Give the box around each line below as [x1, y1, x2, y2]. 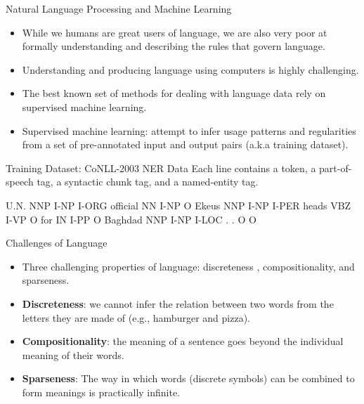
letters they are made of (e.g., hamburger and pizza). [22, 310, 250, 325]
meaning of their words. [22, 347, 124, 362]
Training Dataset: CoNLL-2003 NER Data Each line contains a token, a [6, 160, 316, 175]
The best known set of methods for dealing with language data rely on [22, 86, 326, 100]
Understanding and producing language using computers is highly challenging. [22, 62, 359, 77]
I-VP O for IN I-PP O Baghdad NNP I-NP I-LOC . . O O [6, 211, 256, 226]
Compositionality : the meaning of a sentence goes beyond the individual [22, 334, 344, 348]
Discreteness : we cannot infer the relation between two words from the [22, 296, 334, 311]
